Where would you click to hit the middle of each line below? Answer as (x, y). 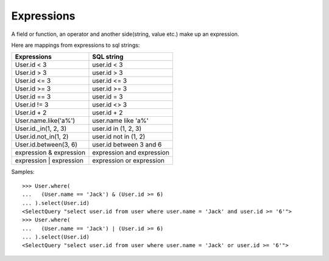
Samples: (23, 172)
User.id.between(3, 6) (46, 145)
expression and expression (131, 153)
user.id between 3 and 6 (127, 145)
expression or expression (128, 161)
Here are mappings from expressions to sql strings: (76, 45)
